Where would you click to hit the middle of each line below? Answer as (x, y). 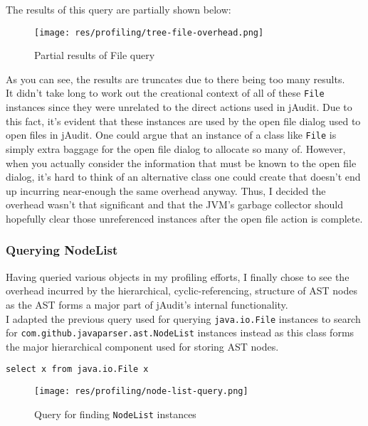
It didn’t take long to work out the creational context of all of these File (165, 93)
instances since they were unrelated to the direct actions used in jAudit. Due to (179, 107)
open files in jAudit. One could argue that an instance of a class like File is (171, 135)
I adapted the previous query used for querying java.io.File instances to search (183, 318)
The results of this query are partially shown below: (119, 9)
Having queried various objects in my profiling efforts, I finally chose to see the (178, 276)
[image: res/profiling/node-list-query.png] (141, 392)
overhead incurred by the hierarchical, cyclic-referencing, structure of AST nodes (182, 291)
